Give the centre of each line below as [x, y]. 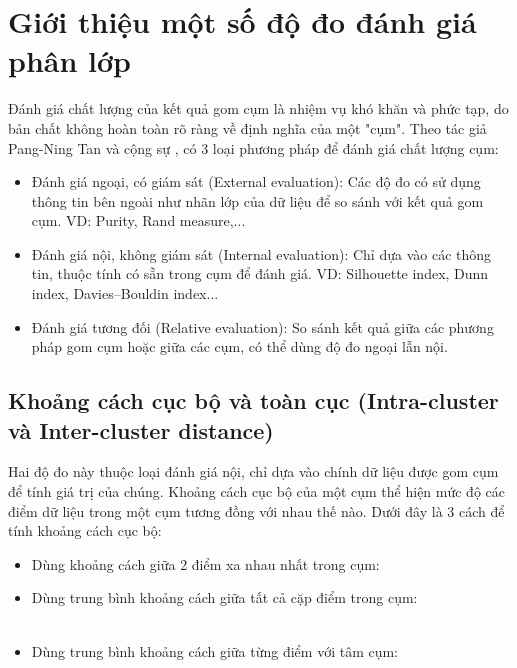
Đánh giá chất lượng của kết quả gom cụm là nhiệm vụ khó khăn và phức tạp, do [258, 108]
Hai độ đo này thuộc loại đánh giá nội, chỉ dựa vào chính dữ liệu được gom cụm [253, 471]
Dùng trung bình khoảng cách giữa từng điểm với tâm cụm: [215, 650]
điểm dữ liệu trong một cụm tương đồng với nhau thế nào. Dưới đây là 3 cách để [256, 510]
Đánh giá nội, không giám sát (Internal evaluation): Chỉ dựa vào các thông [261, 253]
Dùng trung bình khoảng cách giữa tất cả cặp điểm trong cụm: [224, 597]
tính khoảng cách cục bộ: [85, 530]
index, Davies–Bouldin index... [125, 293]
